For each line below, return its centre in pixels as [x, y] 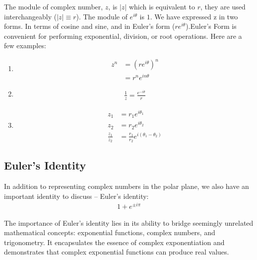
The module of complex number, [54, 6]
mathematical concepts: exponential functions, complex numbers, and [110, 232]
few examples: [25, 45]
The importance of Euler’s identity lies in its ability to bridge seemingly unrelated [129, 222]
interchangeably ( [31, 16]
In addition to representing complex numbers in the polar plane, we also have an [127, 186]
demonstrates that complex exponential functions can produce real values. [117, 252]
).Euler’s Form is [211, 26]
